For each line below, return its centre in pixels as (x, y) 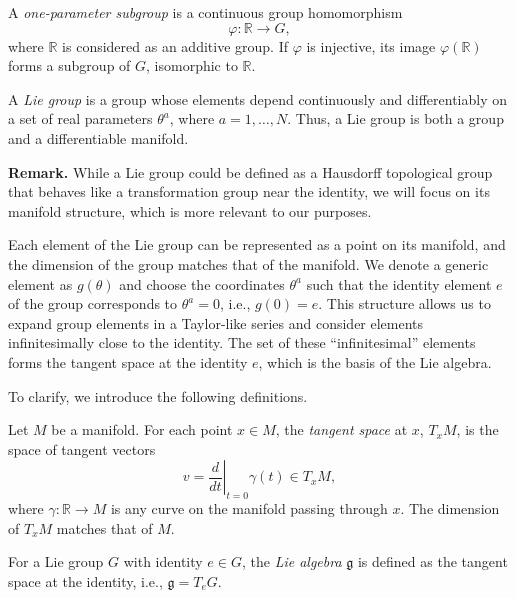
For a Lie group (56, 561)
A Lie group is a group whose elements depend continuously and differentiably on (258, 98)
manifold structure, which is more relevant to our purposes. (190, 210)
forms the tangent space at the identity (128, 361)
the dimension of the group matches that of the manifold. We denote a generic (248, 263)
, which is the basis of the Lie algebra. (375, 361)
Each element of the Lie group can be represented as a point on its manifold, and (257, 244)
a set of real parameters (80, 118)
